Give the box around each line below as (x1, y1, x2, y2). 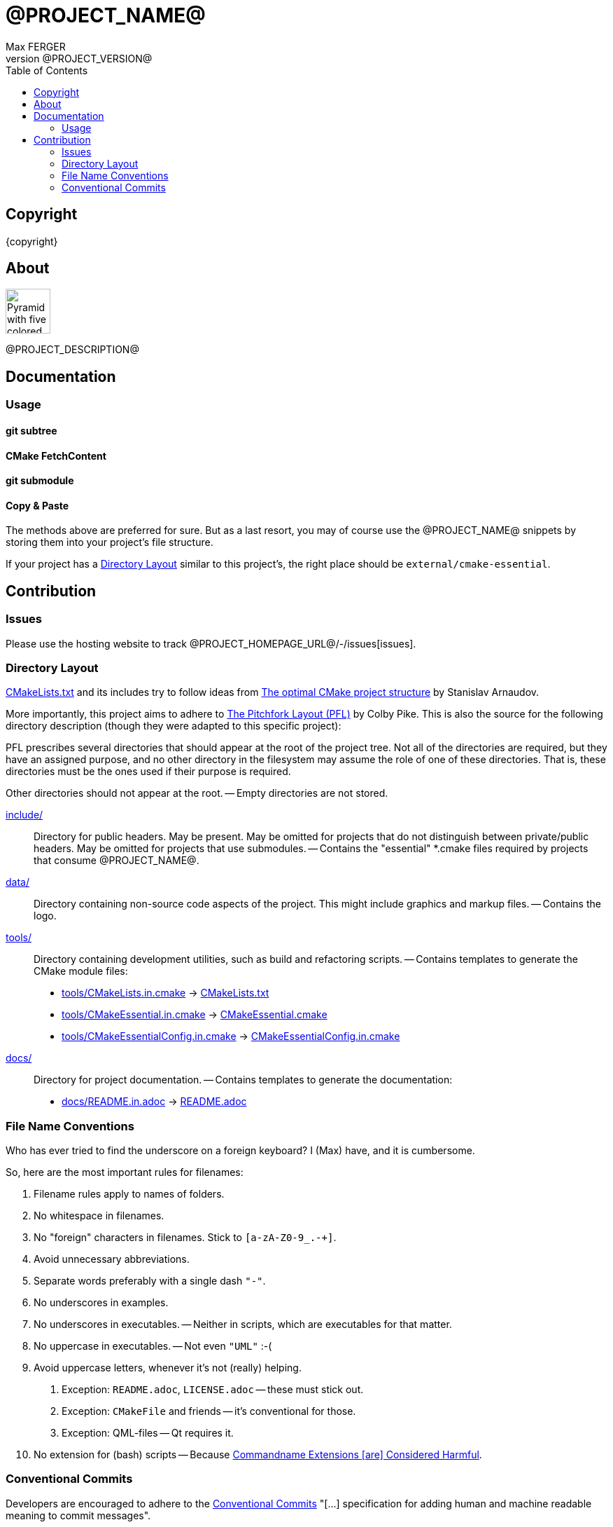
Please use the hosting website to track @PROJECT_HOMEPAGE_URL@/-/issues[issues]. (6, 637, 416, 650)
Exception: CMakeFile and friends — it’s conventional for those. (62, 1405, 356, 1418)
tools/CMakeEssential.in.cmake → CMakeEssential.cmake (62, 1008, 327, 1021)
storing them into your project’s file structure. (6, 536, 213, 549)
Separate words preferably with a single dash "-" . (34, 1275, 266, 1287)
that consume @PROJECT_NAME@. (34, 854, 199, 867)
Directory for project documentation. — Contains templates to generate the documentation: (34, 1074, 453, 1086)
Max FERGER (6, 40, 66, 53)
